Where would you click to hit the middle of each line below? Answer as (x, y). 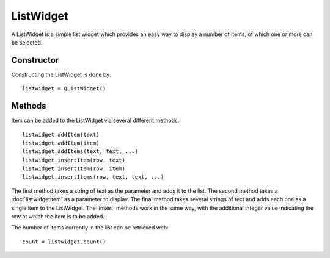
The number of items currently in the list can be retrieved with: (90, 228)
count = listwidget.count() (64, 242)
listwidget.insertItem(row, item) (74, 169)
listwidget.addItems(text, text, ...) (80, 152)
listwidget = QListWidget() (64, 89)
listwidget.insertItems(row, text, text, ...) (93, 177)
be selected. (27, 42)
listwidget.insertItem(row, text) (74, 160)
